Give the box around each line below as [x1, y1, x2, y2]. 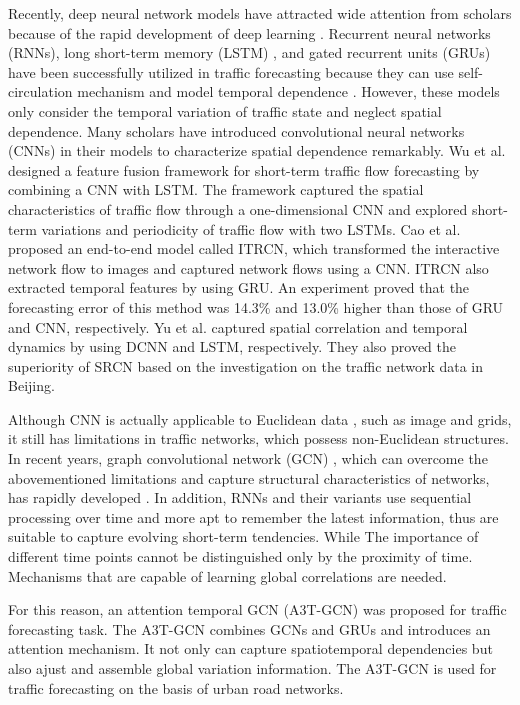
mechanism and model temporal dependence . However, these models [77, 81, 500, 102]
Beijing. [8, 375, 55, 396]
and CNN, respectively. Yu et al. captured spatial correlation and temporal [8, 316, 468, 337]
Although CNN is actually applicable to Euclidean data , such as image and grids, [8, 408, 512, 429]
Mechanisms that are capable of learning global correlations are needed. [8, 565, 447, 586]
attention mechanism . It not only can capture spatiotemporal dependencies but [8, 638, 493, 659]
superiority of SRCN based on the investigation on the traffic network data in [8, 355, 484, 376]
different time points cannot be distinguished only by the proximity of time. [8, 546, 473, 567]
